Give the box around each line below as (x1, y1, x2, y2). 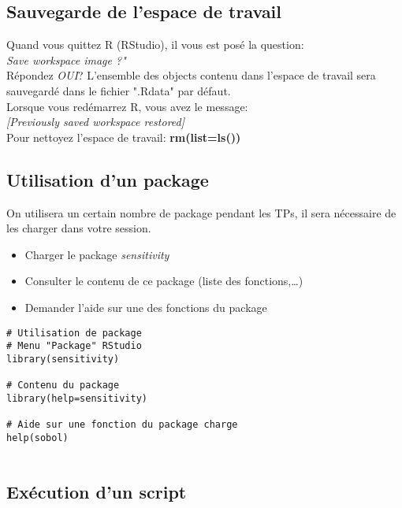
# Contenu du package (6, 380, 120, 391)
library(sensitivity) (6, 353, 120, 365)
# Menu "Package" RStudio (6, 340, 142, 352)
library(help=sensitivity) (6, 392, 147, 404)
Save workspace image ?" (6, 51, 126, 68)
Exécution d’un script (6, 480, 187, 504)
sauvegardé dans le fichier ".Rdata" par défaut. (6, 82, 231, 98)
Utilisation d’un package (6, 167, 209, 191)
